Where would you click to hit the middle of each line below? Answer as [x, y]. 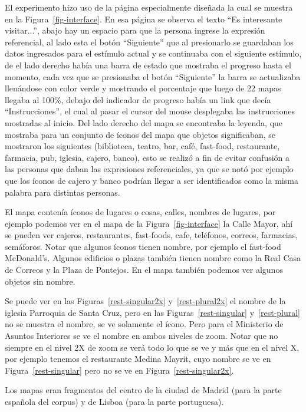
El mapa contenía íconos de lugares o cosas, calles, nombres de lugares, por [140, 212]
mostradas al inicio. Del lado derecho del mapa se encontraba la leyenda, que [144, 122]
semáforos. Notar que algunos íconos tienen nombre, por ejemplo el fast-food [143, 246]
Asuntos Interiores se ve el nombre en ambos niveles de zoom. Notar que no [142, 336]
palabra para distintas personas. [62, 192]
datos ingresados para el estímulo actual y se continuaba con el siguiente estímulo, [153, 53]
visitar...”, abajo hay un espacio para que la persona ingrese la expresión [135, 30]
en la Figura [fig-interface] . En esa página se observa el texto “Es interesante [144, 19]
